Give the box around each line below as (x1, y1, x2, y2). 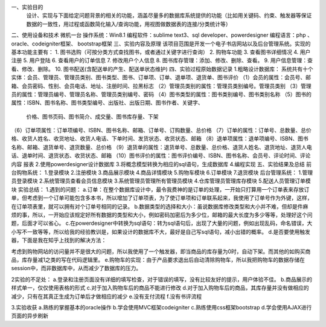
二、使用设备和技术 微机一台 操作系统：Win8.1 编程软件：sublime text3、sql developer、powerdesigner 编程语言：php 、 (11, 31, 313, 39)
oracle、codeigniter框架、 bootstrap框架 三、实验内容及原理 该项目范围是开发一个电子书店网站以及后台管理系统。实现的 (11, 40, 311, 47)
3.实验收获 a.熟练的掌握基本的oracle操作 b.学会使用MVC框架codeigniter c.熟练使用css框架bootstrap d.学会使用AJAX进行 (11, 303, 312, 311)
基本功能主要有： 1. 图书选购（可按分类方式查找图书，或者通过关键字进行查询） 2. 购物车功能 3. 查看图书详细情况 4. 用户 (11, 48, 311, 56)
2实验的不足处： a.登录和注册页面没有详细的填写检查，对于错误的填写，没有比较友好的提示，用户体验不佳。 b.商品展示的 (11, 276, 312, 283)
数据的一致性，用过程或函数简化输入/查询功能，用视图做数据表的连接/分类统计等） (26, 20, 232, 27)
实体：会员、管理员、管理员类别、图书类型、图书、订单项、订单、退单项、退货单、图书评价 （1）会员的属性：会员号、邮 (11, 74, 311, 81)
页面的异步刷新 (11, 312, 48, 320)
